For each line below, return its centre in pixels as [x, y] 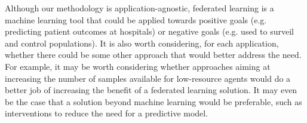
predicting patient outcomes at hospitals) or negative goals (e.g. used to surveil [149, 31]
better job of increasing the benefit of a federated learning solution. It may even [151, 90]
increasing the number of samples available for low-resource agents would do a [148, 78]
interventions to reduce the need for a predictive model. [107, 113]
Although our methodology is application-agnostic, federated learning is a [139, 8]
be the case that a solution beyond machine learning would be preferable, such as [153, 101]
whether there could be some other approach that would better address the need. [153, 55]
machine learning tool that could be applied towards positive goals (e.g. [136, 19]
